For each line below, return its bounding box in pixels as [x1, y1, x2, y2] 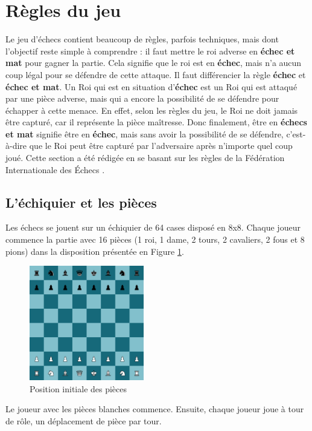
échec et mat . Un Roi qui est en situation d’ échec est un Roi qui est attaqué [5, 80, 298, 93]
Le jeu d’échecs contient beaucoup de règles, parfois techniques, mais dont [5, 33, 279, 45]
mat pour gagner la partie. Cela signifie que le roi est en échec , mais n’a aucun [5, 56, 302, 69]
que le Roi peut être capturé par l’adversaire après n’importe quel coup [29, 139, 293, 152]
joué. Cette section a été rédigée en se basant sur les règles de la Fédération [5, 151, 285, 164]
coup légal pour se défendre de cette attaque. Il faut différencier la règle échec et [5, 68, 306, 81]
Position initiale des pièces [30, 382, 127, 395]
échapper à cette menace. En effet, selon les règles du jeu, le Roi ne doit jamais [5, 104, 298, 116]
